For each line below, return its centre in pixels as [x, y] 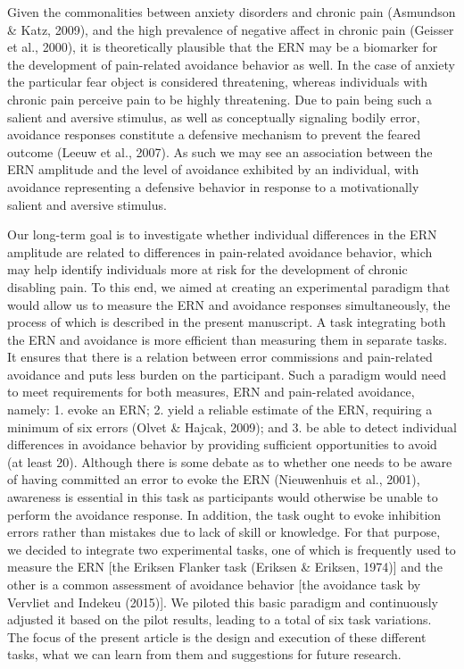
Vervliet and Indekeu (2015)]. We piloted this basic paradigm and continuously [223, 602]
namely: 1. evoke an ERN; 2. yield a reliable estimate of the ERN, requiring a [220, 410]
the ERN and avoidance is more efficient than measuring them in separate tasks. [228, 339]
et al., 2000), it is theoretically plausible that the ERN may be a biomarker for [223, 47]
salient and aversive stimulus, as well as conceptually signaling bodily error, [214, 117]
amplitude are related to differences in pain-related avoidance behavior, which [220, 251]
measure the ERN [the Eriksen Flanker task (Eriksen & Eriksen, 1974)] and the [225, 567]
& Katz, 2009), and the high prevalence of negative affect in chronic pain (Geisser [231, 29]
